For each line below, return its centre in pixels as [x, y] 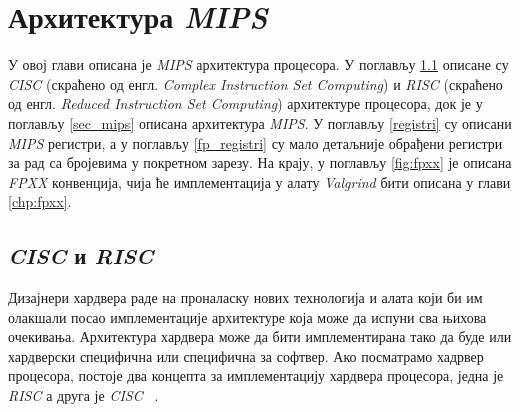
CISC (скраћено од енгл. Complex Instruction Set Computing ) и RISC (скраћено [255, 83]
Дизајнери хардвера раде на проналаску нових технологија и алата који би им [245, 297]
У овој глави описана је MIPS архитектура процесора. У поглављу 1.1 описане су [258, 64]
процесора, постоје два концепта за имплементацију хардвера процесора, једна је [256, 375]
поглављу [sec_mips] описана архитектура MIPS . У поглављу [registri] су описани [260, 122]
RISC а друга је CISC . [83, 395]
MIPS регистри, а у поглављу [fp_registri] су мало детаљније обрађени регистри [255, 142]
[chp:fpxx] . [40, 201]
